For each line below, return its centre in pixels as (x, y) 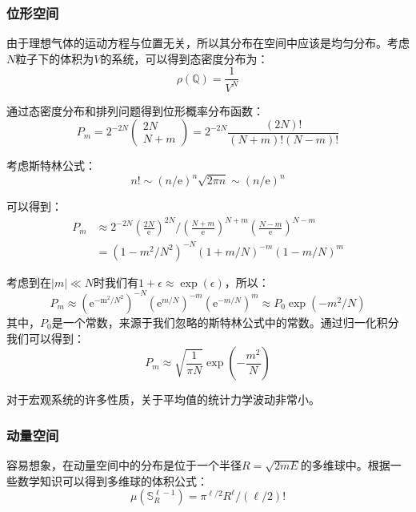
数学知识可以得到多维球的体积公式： (112, 480)
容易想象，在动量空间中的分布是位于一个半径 (124, 464)
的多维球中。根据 (345, 464)
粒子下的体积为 (55, 58)
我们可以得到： (46, 338)
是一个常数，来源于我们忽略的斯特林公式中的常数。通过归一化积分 (225, 322)
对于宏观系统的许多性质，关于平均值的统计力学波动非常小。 (163, 399)
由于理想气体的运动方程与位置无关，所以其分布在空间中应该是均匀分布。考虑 (208, 43)
